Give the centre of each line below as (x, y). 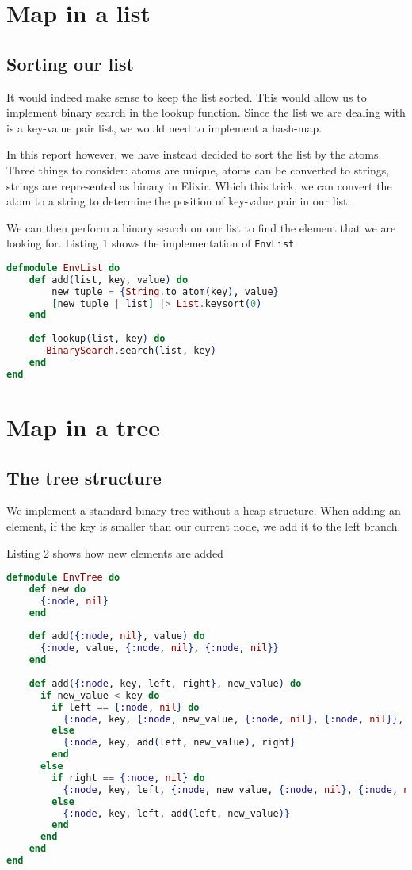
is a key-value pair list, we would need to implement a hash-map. (164, 127)
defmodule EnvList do (63, 268)
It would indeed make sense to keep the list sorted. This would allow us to (187, 96)
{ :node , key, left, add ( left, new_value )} (176, 813)
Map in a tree (84, 426)
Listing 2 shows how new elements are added (115, 552)
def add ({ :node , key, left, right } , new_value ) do (165, 683)
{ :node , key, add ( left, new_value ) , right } (179, 743)
